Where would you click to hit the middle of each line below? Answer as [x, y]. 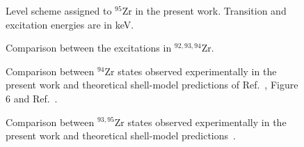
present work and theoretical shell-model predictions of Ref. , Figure [152, 85]
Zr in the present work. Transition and [204, 10]
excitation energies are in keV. [70, 24]
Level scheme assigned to [59, 10]
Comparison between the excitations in [89, 48]
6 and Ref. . [32, 98]
